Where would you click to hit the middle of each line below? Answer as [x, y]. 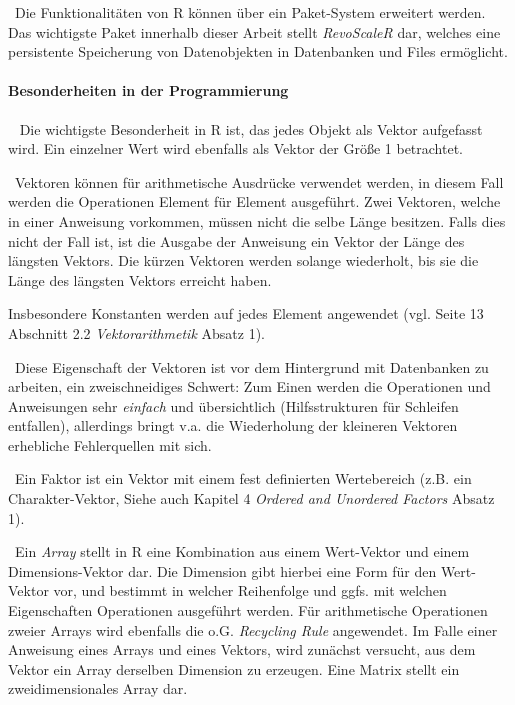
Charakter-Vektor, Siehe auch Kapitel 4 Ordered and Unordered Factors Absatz [251, 498]
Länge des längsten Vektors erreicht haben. [140, 279]
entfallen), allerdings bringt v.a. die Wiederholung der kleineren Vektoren [233, 425]
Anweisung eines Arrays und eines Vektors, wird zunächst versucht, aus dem [242, 649]
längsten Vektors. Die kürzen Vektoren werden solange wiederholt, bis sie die [243, 260]
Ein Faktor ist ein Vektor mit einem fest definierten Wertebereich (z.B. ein [243, 478]
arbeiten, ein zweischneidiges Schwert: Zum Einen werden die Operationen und [249, 386]
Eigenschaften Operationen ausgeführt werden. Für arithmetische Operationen [248, 610]
